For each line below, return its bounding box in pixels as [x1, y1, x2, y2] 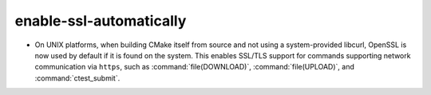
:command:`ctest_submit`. [34, 73, 121, 83]
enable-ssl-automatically [14, 12, 187, 30]
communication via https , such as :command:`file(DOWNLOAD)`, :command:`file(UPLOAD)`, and [34, 62, 355, 72]
